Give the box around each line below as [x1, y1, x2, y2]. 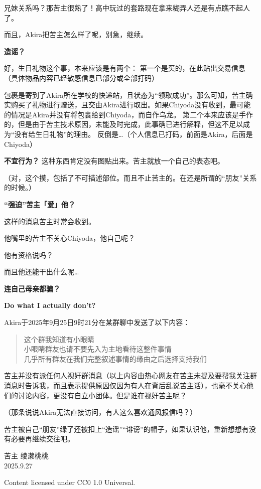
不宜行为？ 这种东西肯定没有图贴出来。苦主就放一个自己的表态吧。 [4, 155, 224, 166]
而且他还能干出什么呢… [4, 266, 79, 277]
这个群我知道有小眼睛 [24, 334, 94, 344]
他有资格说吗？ [4, 249, 53, 260]
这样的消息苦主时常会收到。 [4, 216, 95, 226]
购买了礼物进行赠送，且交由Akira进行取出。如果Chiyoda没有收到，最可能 [11, 99, 251, 110]
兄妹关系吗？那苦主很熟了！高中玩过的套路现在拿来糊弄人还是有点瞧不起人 [4, 3, 250, 13]
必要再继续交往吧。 [11, 433, 74, 444]
